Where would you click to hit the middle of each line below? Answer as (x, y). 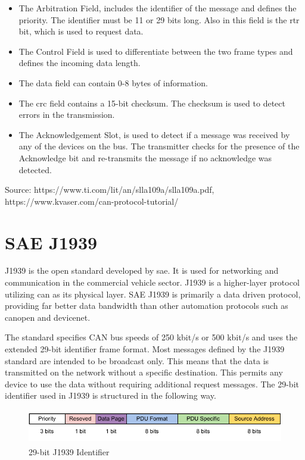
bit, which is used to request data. (81, 31)
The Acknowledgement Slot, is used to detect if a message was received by (154, 134)
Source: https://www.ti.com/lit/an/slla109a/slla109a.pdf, (110, 190)
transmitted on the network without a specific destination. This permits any (144, 372)
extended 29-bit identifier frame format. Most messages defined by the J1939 (145, 349)
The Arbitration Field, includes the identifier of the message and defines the (158, 8)
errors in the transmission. (67, 115)
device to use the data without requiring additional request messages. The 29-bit (152, 384)
